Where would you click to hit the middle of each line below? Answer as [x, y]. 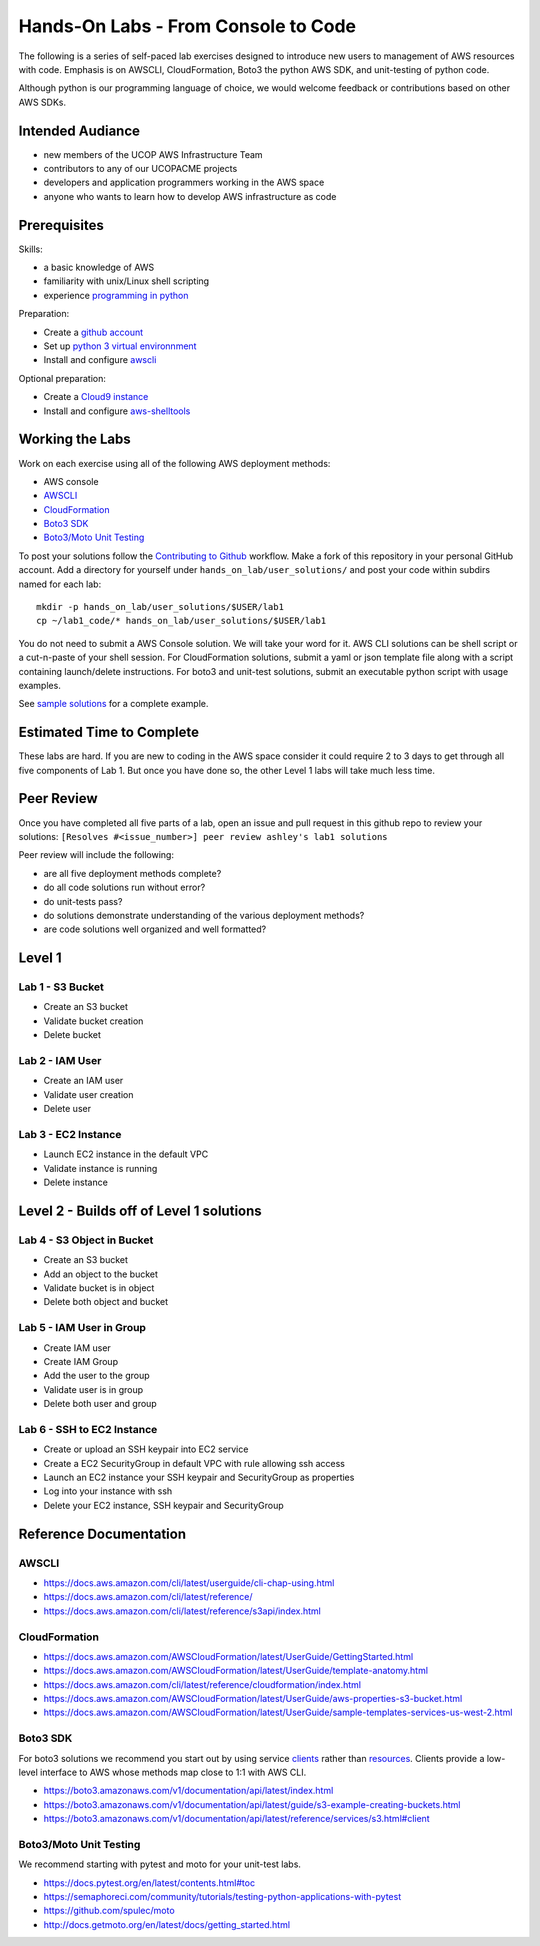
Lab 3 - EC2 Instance [70, 1134]
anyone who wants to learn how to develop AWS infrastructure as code [190, 196]
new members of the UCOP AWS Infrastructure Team [153, 154]
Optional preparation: [62, 378]
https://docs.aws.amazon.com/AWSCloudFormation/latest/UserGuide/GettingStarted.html [228, 1656]
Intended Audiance [79, 130]
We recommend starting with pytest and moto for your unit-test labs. [160, 1864]
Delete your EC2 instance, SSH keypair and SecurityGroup [163, 1505]
